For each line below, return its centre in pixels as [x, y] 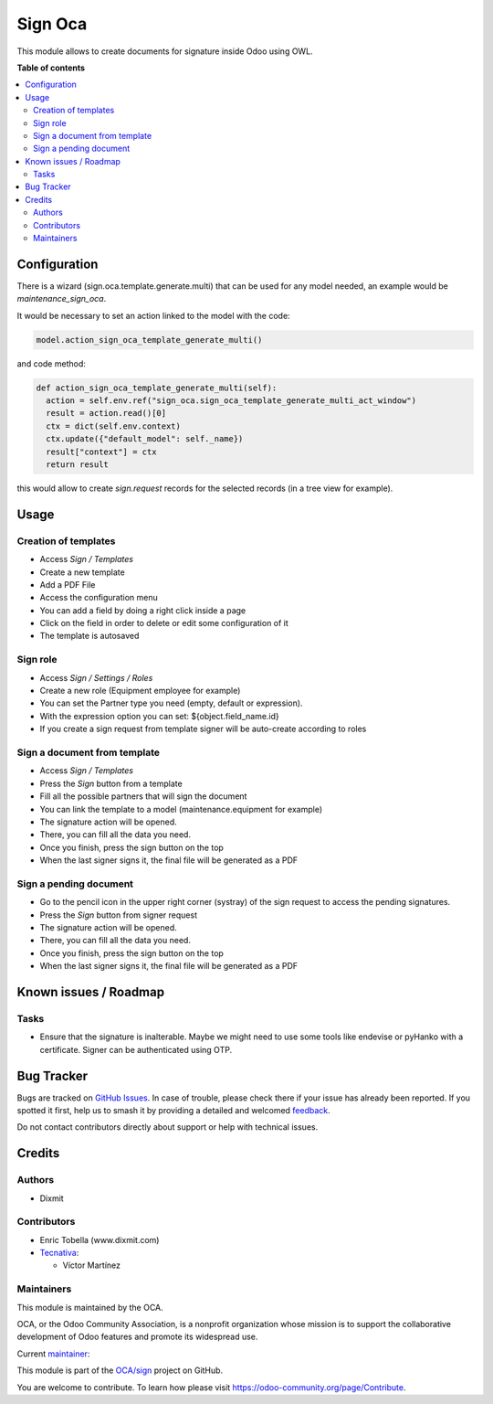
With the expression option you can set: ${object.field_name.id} [160, 716]
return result [78, 465]
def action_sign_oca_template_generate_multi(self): [157, 388]
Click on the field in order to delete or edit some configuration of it [164, 623]
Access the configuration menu [99, 598]
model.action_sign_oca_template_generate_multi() [149, 340]
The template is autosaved [89, 636]
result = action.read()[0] [106, 413]
